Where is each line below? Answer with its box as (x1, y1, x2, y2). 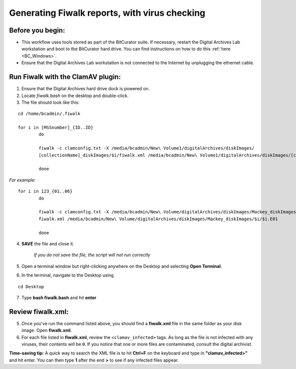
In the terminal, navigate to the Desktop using (21, 272, 114, 278)
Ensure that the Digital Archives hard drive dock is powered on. (21, 86, 150, 92)
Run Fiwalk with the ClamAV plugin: (9, 73, 121, 81)
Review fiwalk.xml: (9, 307, 69, 316)
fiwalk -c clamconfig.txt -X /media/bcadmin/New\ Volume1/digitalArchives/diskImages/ (38, 145, 255, 151)
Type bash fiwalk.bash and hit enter (21, 295, 97, 301)
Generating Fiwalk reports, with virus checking (9, 7, 206, 18)
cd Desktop (18, 284, 44, 289)
